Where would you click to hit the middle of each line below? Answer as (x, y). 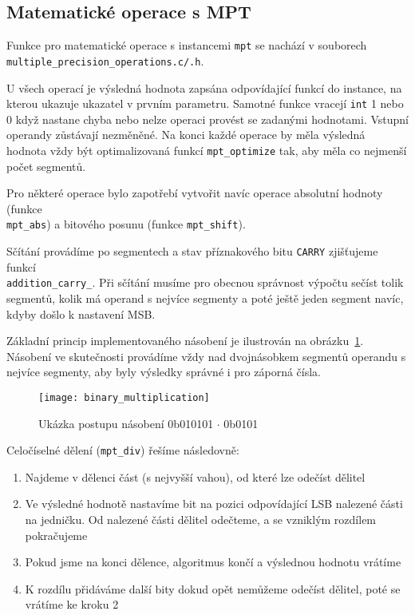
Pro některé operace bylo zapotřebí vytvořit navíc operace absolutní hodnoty (195, 193)
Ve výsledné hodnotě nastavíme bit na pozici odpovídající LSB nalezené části (214, 504)
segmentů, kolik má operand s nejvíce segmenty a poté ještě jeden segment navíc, (205, 298)
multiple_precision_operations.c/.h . (105, 60)
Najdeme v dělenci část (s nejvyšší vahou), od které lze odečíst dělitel (195, 476)
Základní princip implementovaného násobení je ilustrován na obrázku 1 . (185, 341)
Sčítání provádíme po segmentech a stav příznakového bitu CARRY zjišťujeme (192, 251)
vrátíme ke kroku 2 (72, 604)
